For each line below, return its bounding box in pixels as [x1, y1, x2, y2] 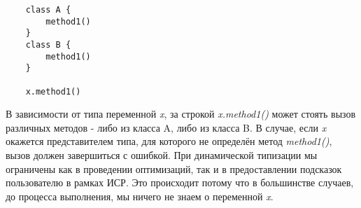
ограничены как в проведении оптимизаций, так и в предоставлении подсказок [6, 161, 342, 176]
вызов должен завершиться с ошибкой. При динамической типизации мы [6, 148, 318, 162]
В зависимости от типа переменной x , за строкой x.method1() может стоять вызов [6, 106, 356, 121]
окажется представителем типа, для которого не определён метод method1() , [6, 134, 332, 148]
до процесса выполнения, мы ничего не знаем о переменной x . [6, 188, 274, 203]
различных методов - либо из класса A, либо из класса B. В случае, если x [6, 120, 327, 134]
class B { [25, 39, 71, 50]
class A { [25, 5, 71, 15]
